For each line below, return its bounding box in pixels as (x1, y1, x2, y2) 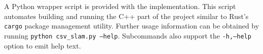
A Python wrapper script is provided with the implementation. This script (4, 1, 236, 11)
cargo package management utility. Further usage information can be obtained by (4, 20, 259, 31)
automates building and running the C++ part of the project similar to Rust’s (4, 10, 249, 21)
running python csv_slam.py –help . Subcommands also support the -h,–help (4, 30, 251, 40)
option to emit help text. (4, 40, 81, 50)
